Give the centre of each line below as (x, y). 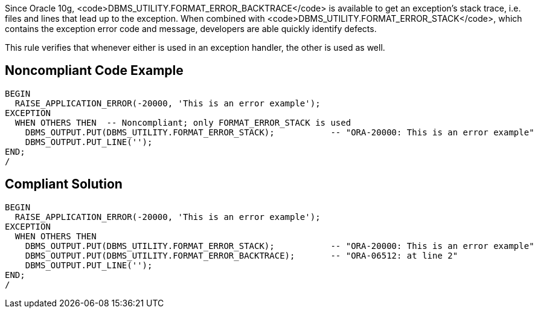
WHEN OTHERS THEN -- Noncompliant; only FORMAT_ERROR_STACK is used (183, 122)
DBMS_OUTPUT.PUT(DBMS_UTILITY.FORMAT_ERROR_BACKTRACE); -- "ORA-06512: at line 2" (242, 255)
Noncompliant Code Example (94, 71)
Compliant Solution (64, 184)
